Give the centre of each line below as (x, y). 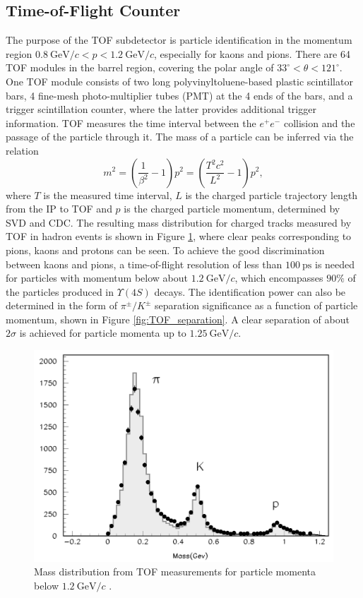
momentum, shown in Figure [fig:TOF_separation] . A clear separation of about (178, 319)
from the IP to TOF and (59, 209)
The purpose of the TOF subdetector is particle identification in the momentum (179, 40)
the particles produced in (60, 291)
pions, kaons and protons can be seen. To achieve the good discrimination (165, 250)
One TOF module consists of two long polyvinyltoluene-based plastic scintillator (179, 81)
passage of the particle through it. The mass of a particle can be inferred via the (180, 137)
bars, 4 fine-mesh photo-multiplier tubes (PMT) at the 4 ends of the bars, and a (179, 95)
